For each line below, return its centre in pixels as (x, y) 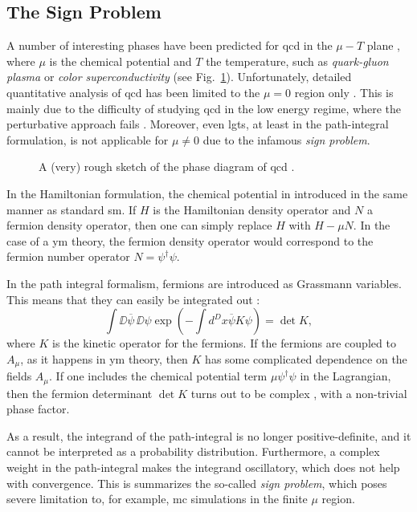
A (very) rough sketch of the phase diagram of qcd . (167, 167)
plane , (383, 45)
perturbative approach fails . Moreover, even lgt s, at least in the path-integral (198, 124)
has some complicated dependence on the (306, 358)
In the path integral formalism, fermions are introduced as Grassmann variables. (204, 283)
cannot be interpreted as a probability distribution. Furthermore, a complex (193, 451)
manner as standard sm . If (72, 209)
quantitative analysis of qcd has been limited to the (133, 92)
